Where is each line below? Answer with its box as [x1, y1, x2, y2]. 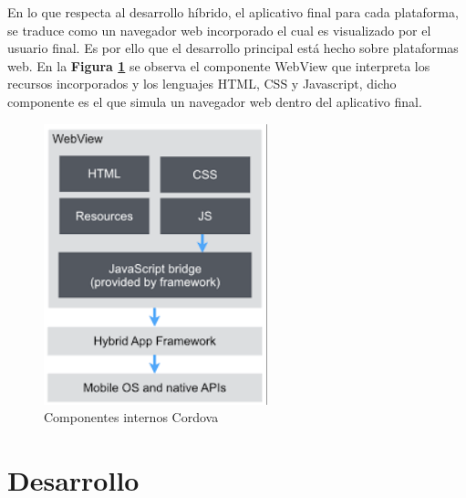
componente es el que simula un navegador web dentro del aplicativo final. [7, 91, 422, 111]
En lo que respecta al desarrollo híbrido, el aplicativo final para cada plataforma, [7, 3, 459, 21]
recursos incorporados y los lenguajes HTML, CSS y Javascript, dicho [7, 74, 397, 93]
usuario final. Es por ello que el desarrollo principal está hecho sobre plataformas [7, 38, 459, 58]
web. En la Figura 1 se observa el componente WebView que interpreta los [7, 56, 430, 75]
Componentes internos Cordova [44, 408, 219, 427]
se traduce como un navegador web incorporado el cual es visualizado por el [7, 20, 431, 39]
